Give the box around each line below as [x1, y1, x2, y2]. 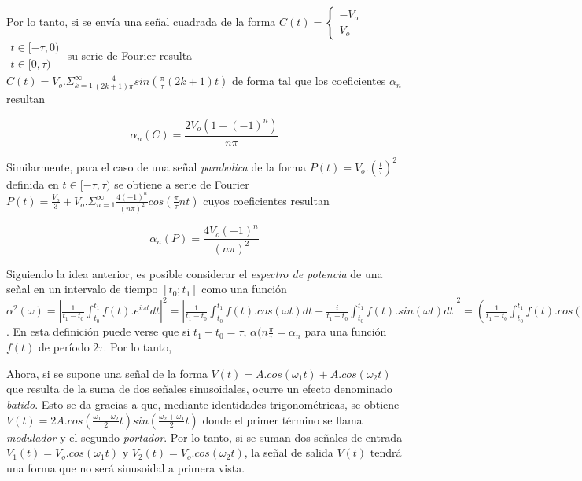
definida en [6, 175, 59, 192]
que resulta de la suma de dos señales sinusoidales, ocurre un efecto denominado [6, 380, 392, 397]
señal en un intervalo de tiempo [6, 281, 158, 297]
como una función [201, 281, 287, 297]
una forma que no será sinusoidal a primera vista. [6, 459, 245, 475]
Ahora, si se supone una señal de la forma [6, 365, 208, 381]
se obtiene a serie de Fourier [114, 175, 249, 192]
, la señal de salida [244, 444, 333, 461]
